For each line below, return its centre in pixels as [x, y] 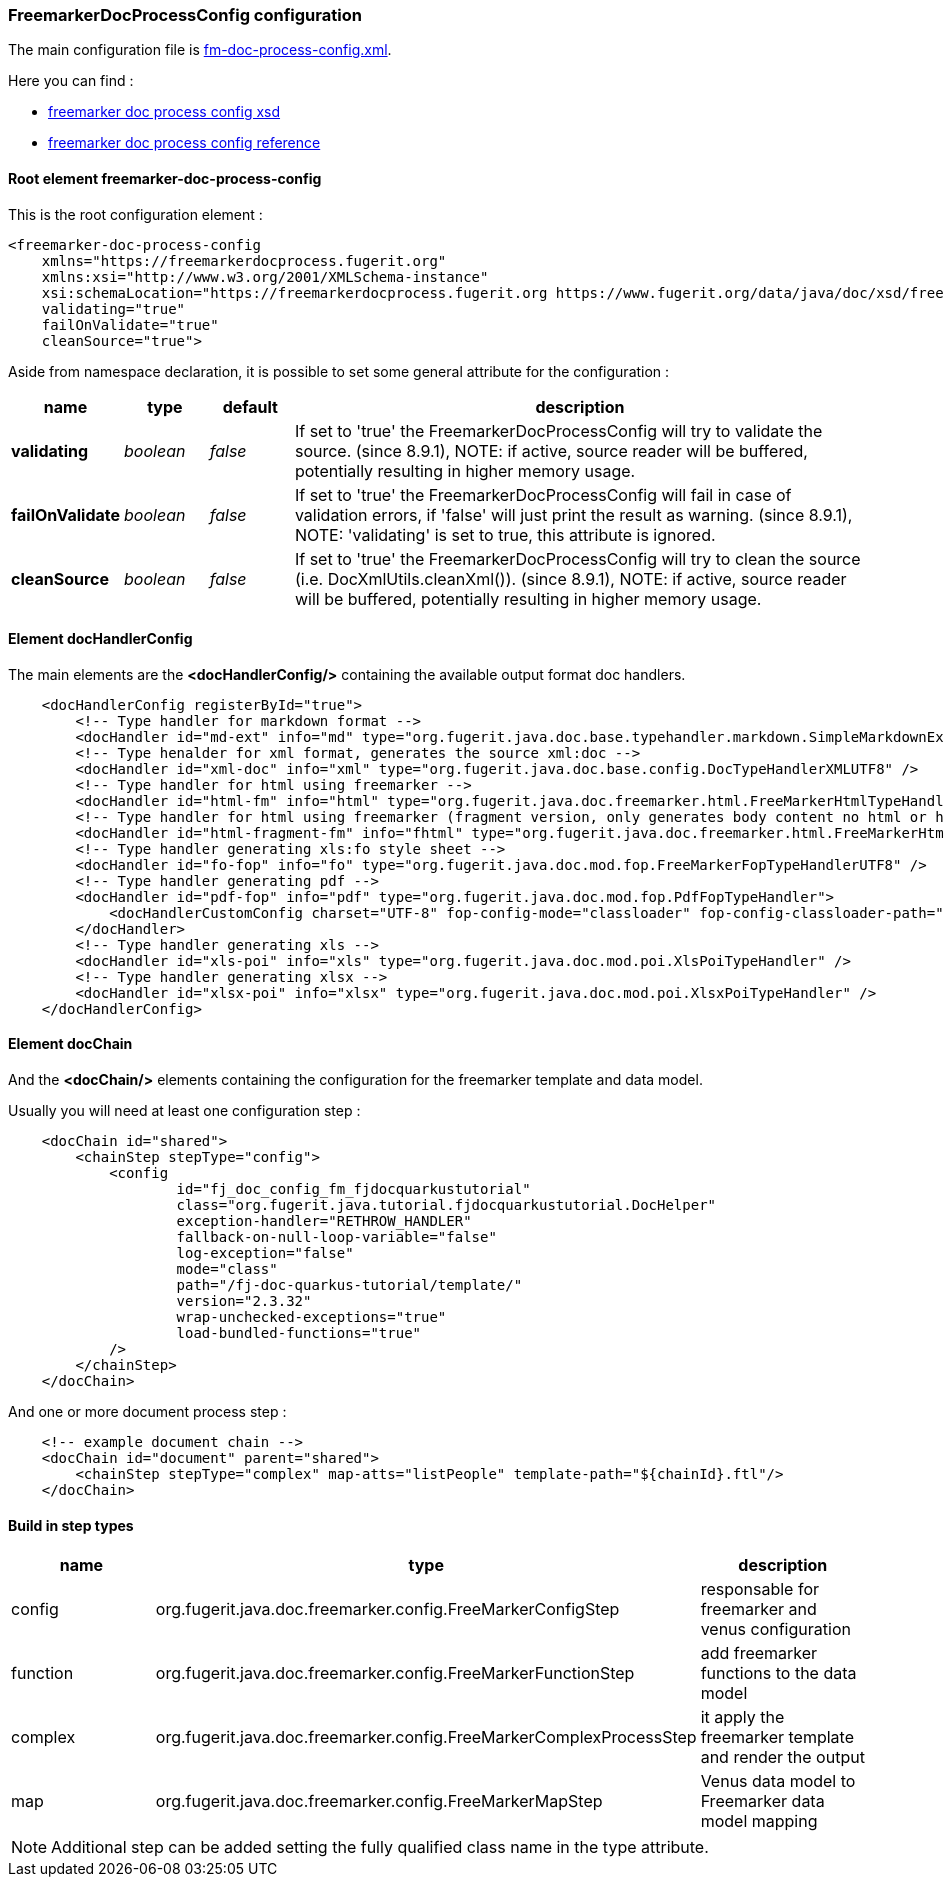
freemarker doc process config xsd [164, 112]
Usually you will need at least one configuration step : [184, 1111]
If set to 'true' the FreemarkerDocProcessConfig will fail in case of [543, 494]
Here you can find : [71, 81]
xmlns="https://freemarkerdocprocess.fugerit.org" [244, 260]
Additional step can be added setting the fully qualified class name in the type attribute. [380, 1847]
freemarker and [758, 1609]
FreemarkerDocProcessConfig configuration [185, 15]
